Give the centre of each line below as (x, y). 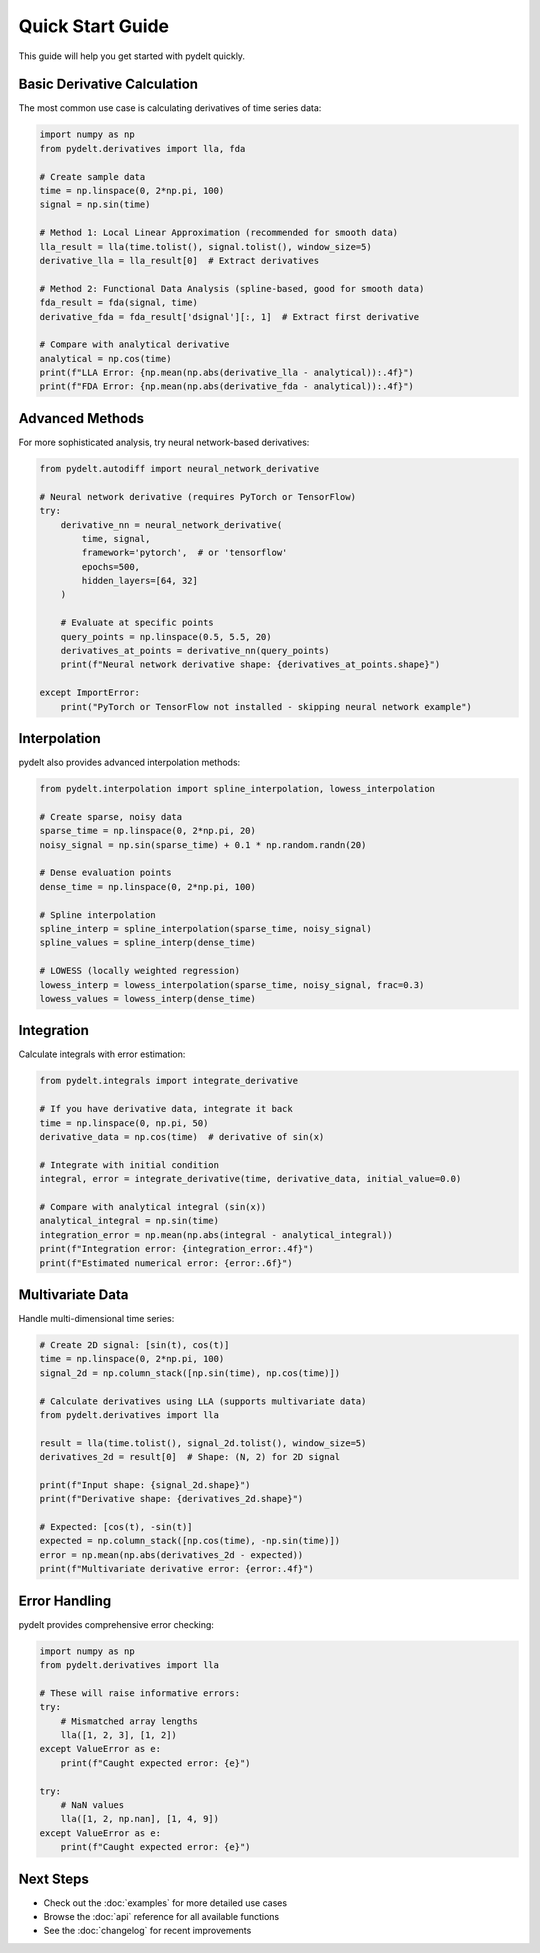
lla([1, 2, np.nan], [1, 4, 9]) (140, 1819)
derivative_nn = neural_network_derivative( (171, 524)
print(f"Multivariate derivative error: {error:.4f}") (176, 1569)
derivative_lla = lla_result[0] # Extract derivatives (179, 260)
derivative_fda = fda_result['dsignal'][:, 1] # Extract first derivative (229, 316)
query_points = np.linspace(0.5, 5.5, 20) (166, 636)
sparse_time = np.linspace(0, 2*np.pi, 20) (148, 831)
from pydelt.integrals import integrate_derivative (169, 1081)
